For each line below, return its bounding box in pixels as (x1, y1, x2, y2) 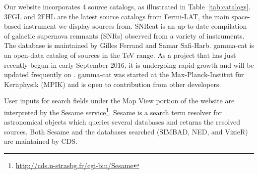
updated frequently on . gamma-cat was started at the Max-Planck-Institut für (4, 69, 244, 80)
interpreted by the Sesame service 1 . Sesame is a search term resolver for (4, 105, 222, 117)
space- (231, 11, 250, 21)
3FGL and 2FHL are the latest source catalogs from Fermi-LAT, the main (4, 11, 229, 21)
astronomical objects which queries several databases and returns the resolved (4, 117, 241, 127)
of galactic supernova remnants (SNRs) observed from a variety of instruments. (4, 30, 245, 41)
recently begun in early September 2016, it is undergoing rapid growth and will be (4, 59, 254, 70)
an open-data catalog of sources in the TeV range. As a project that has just (4, 49, 236, 60)
